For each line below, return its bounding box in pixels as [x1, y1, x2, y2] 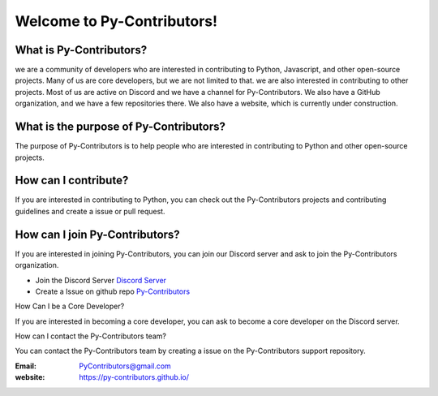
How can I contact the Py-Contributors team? [15, 331, 166, 341]
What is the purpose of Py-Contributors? [15, 120, 226, 134]
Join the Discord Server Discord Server [35, 275, 166, 285]
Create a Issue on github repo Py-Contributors [35, 286, 191, 296]
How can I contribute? [15, 174, 129, 187]
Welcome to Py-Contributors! [15, 12, 218, 30]
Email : [15, 361, 36, 371]
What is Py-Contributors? [15, 43, 148, 57]
